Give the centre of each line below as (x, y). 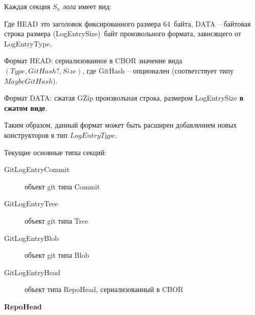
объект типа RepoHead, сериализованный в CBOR (104, 289)
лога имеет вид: (87, 6)
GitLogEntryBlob (31, 238)
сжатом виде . (26, 107)
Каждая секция (27, 6)
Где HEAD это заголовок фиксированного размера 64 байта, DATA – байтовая (127, 23)
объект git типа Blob (57, 255)
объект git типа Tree (56, 220)
